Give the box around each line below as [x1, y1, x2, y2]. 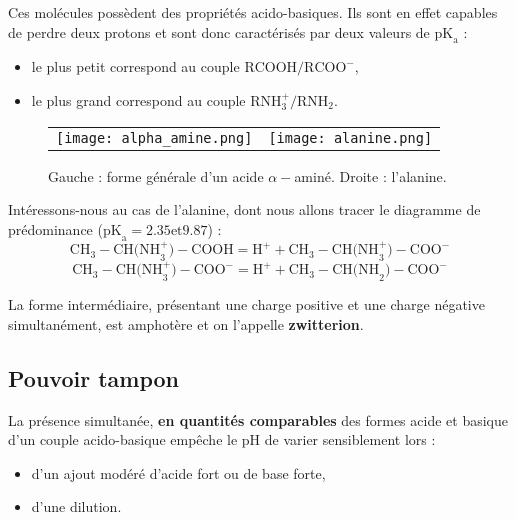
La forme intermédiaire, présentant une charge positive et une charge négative [8, 294, 485, 315]
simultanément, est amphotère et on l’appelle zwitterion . [8, 313, 364, 334]
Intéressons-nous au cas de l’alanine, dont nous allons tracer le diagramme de [8, 199, 481, 220]
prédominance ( [8, 218, 103, 239]
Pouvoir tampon [8, 362, 180, 393]
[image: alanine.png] [268, 129, 433, 146]
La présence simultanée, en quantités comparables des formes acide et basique [8, 409, 508, 430]
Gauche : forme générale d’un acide [48, 165, 264, 186]
